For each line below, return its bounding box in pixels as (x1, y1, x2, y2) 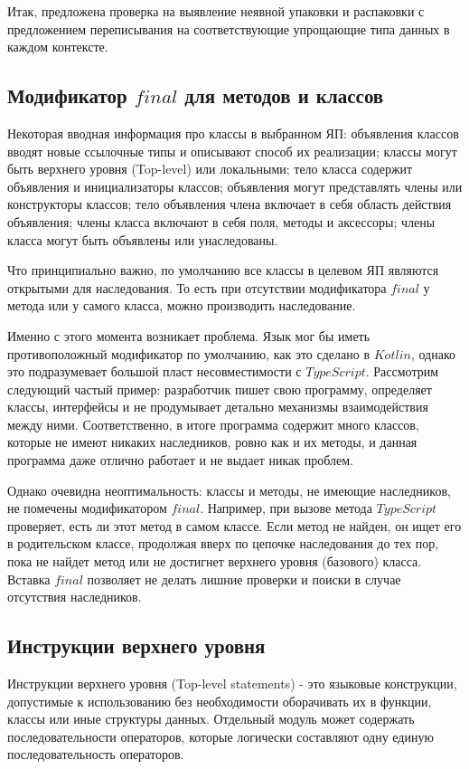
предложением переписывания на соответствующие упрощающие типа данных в (7, 19, 450, 38)
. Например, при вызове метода (200, 498, 372, 517)
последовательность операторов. (7, 745, 184, 764)
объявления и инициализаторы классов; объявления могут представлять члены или (7, 176, 463, 195)
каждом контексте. (7, 37, 108, 56)
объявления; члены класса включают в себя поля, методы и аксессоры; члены (7, 212, 436, 231)
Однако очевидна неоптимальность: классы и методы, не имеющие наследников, (7, 480, 451, 499)
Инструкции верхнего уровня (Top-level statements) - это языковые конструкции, (7, 674, 457, 693)
